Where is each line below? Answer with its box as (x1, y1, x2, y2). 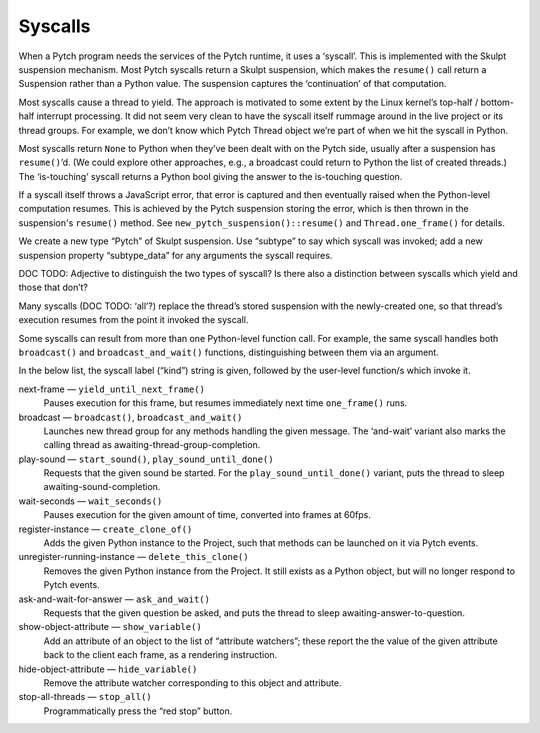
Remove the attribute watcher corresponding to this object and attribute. (43, 676, 342, 689)
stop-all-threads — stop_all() (18, 691, 152, 703)
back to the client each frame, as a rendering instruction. (43, 649, 278, 661)
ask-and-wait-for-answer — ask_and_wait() (18, 593, 210, 605)
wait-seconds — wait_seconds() (18, 495, 163, 507)
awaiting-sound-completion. (43, 481, 161, 493)
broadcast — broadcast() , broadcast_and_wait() (18, 411, 243, 423)
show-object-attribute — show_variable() (18, 621, 202, 633)
